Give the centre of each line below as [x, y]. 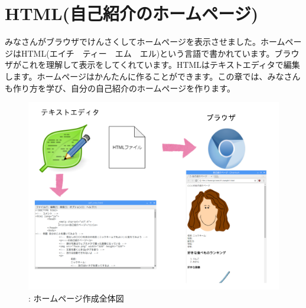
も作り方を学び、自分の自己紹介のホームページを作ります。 [120, 88]
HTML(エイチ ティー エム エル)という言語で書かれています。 [148, 53]
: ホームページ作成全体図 [76, 298]
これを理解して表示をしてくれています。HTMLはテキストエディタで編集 [160, 65]
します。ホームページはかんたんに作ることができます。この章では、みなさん [153, 76]
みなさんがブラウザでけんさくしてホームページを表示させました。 [133, 42]
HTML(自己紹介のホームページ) [132, 13]
